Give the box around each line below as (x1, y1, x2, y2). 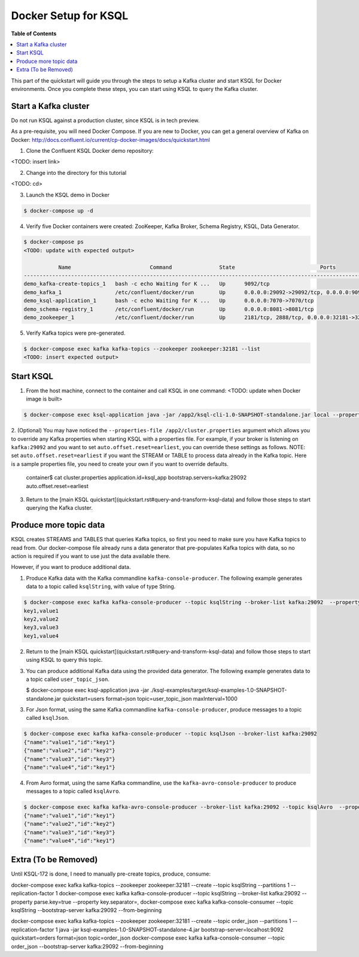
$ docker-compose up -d (23, 207, 94, 214)
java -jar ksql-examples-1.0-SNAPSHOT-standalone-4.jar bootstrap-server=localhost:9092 (59, 926, 284, 933)
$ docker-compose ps (23, 238, 84, 246)
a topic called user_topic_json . (26, 676, 110, 683)
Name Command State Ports (58, 264, 336, 271)
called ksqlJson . (26, 714, 69, 722)
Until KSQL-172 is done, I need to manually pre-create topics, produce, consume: (11, 870, 211, 877)
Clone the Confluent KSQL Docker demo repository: (26, 147, 154, 154)
